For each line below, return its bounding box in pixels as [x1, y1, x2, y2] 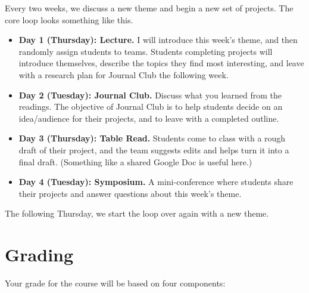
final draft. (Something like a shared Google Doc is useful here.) [18, 155, 252, 168]
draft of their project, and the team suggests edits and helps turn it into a [18, 143, 289, 156]
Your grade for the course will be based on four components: [5, 277, 226, 289]
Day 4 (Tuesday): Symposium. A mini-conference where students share [18, 175, 294, 188]
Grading [5, 242, 74, 267]
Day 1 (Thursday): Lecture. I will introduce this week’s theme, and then [18, 33, 298, 46]
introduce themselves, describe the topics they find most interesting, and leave [18, 57, 304, 69]
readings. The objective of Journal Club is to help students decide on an [18, 100, 283, 113]
